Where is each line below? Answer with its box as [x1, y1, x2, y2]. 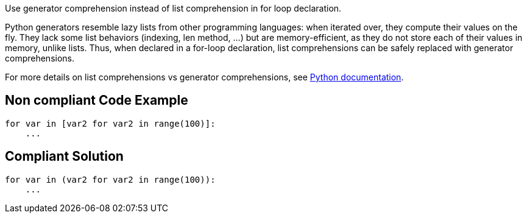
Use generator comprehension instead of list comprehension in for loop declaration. [5, 3, 342, 13]
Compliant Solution [5, 149, 124, 164]
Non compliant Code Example [5, 93, 188, 108]
